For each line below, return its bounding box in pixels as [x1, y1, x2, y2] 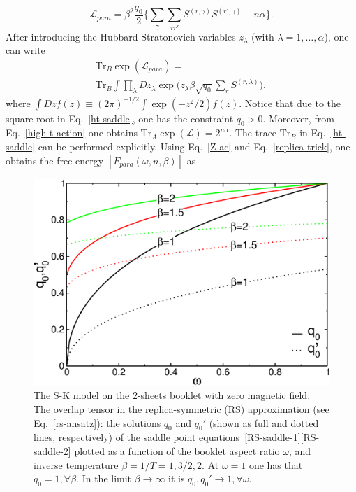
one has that [249, 457, 303, 472]
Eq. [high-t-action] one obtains [6, 125, 138, 140]
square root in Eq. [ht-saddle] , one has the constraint [6, 111, 234, 125]
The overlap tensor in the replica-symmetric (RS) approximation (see [34, 402, 329, 416]
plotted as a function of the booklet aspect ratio [74, 443, 280, 458]
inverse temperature [34, 457, 119, 472]
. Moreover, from [262, 111, 334, 125]
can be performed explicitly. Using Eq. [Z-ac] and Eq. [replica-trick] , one [38, 139, 350, 153]
